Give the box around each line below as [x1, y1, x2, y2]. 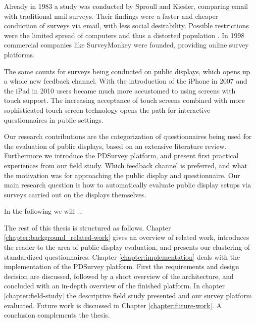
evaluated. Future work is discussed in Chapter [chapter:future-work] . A [4, 300, 222, 310]
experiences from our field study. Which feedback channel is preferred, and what [4, 160, 248, 170]
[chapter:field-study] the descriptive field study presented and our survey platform [4, 290, 252, 301]
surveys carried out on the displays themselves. [4, 189, 147, 199]
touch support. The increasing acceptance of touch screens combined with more [4, 95, 245, 105]
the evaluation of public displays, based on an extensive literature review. [4, 140, 227, 151]
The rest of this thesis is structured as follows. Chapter [4, 222, 171, 232]
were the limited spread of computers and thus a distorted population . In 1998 [4, 30, 245, 40]
